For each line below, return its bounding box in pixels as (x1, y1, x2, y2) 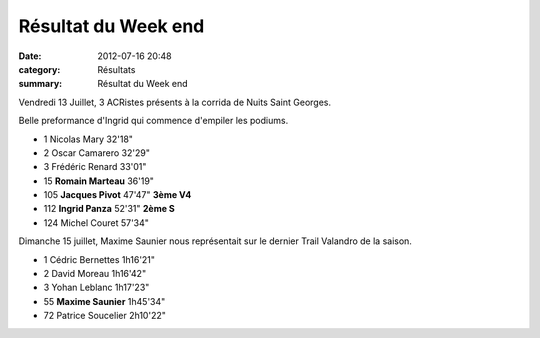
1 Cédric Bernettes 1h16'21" (43, 253, 155, 265)
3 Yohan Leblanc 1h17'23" (43, 281, 150, 294)
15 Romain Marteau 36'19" (43, 175, 155, 187)
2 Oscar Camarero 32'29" (43, 146, 150, 159)
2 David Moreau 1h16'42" (43, 268, 147, 280)
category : (18, 63, 61, 75)
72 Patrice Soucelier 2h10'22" (43, 310, 167, 322)
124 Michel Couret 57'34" (43, 216, 150, 229)
